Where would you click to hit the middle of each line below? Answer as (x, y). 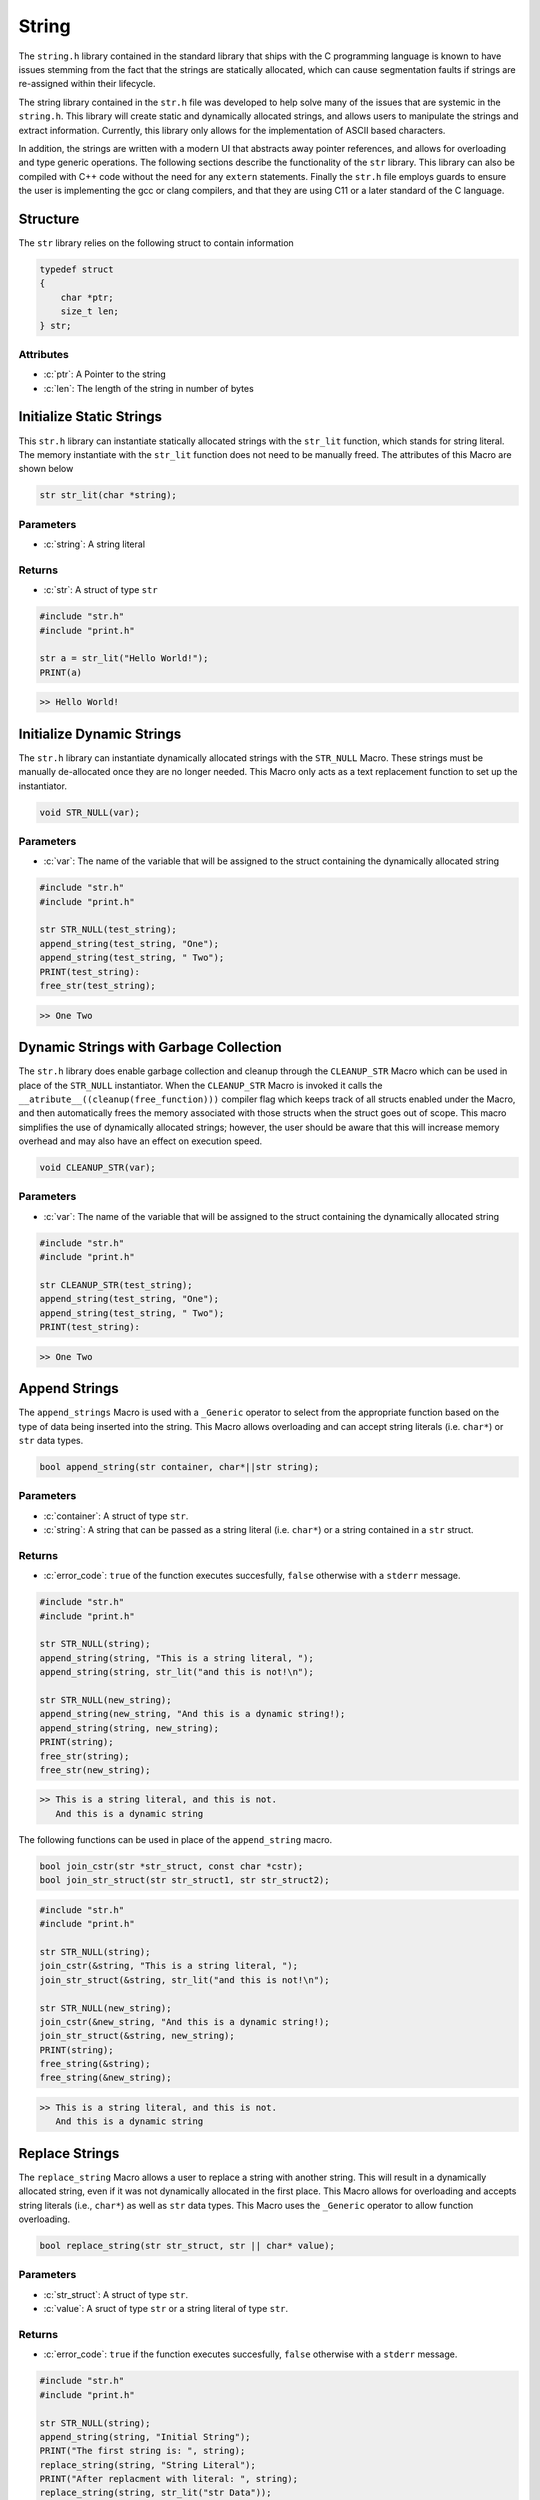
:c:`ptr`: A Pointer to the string (105, 374)
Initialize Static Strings (90, 416)
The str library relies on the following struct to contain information (156, 242)
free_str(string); (84, 1756)
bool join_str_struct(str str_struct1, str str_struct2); (184, 1880)
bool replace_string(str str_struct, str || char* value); (187, 2246)
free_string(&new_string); (105, 2078)
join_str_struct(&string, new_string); (137, 2036)
